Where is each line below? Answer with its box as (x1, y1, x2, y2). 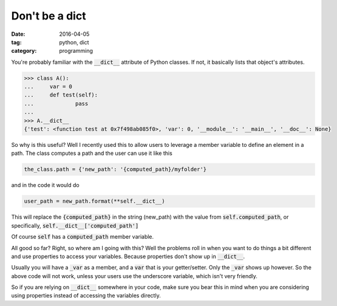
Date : (11, 30, 26, 38)
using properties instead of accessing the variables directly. (11, 292, 161, 299)
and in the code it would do (11, 182, 80, 189)
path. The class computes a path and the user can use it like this (11, 149, 172, 157)
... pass (24, 100, 89, 107)
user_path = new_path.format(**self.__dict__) (24, 198, 165, 205)
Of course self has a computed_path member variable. (11, 233, 154, 240)
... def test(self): (24, 92, 98, 98)
